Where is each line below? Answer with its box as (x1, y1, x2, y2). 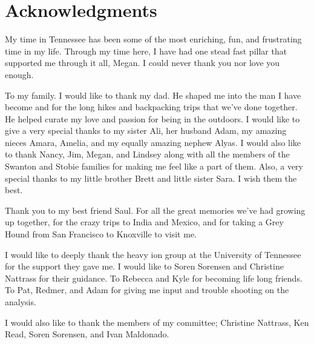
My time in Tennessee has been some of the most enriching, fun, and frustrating (5, 33, 302, 45)
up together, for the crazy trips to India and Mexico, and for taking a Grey (5, 216, 284, 228)
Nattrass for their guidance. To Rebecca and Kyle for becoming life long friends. (5, 271, 303, 284)
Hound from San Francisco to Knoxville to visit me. (5, 228, 197, 240)
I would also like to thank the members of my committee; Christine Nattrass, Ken (5, 316, 309, 328)
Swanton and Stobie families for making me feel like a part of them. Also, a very (5, 160, 303, 173)
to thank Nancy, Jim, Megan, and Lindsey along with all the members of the (5, 148, 290, 160)
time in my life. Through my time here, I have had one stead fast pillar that (5, 44, 287, 57)
